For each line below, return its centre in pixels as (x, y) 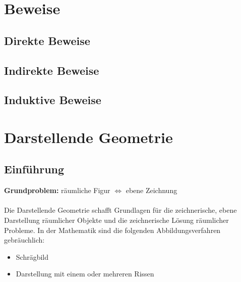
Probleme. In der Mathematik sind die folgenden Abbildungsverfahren (112, 230)
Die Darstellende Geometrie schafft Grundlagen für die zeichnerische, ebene (120, 210)
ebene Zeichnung (152, 190)
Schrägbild (32, 256)
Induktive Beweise (53, 100)
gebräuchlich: (24, 240)
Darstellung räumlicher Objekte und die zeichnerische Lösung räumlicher (116, 220)
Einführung (34, 169)
